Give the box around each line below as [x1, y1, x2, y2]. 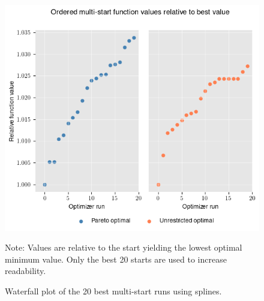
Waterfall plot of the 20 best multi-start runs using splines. [5, 285, 222, 297]
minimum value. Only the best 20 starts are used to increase [5, 252, 227, 265]
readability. [5, 264, 46, 277]
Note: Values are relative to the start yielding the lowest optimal [5, 241, 242, 254]
